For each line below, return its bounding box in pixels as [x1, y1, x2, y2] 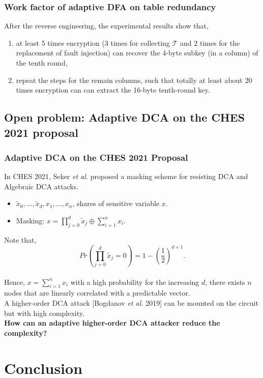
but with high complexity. [4, 307, 84, 318]
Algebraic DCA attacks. [4, 181, 79, 191]
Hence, [4, 276, 25, 287]
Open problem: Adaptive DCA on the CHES [4, 109, 245, 125]
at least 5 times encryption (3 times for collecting [16, 37, 170, 48]
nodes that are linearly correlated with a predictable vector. [4, 287, 190, 298]
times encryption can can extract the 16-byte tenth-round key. [16, 84, 210, 95]
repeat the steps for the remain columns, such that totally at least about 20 [16, 74, 252, 85]
